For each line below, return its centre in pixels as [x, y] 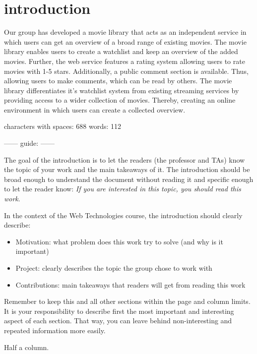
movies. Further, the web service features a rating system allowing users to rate [125, 61]
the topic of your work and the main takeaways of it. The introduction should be [127, 169]
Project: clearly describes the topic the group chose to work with [114, 268]
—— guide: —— [29, 143]
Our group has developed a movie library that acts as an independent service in [125, 32]
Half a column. [27, 347]
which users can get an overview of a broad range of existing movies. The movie [125, 41]
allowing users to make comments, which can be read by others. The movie [118, 81]
